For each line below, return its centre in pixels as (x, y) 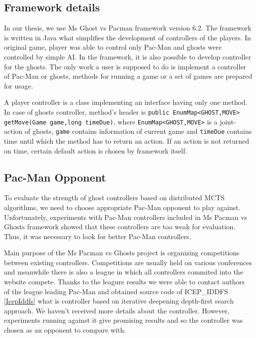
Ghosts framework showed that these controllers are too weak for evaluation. (120, 227)
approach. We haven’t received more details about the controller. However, (117, 310)
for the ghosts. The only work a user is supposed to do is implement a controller (125, 66)
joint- (228, 121)
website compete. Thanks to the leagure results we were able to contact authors (125, 282)
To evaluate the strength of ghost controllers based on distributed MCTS (114, 198)
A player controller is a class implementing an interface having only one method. (126, 102)
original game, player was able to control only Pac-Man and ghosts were (113, 47)
